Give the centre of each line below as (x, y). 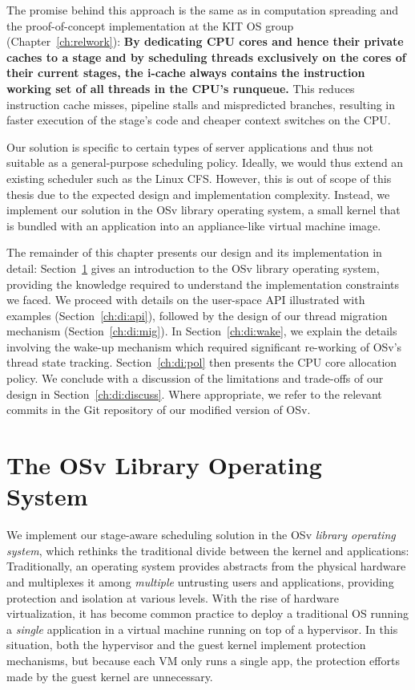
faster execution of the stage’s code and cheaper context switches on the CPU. (199, 120)
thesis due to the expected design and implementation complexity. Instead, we (198, 194)
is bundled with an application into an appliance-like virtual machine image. (194, 225)
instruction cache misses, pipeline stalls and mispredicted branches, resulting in (201, 104)
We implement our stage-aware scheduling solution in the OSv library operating (201, 535)
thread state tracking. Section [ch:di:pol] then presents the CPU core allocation (202, 362)
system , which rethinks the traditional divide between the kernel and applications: (208, 550)
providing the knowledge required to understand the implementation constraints (203, 284)
